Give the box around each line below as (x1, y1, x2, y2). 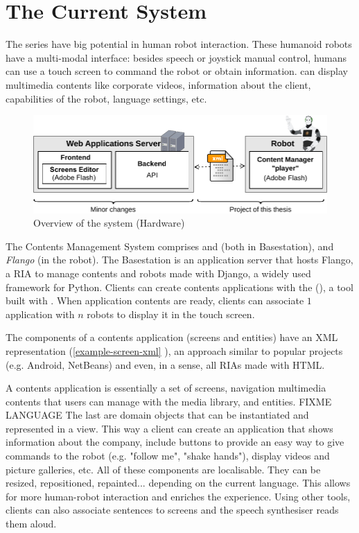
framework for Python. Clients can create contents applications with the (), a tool (6, 279, 353, 294)
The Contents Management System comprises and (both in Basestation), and (6, 238, 334, 253)
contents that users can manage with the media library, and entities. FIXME (6, 394, 332, 408)
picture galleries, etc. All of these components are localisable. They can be (6, 462, 321, 476)
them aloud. (6, 516, 57, 531)
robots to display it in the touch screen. (87, 306, 255, 321)
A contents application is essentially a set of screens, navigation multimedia (6, 381, 326, 395)
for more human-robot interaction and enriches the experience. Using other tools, (6, 489, 351, 503)
